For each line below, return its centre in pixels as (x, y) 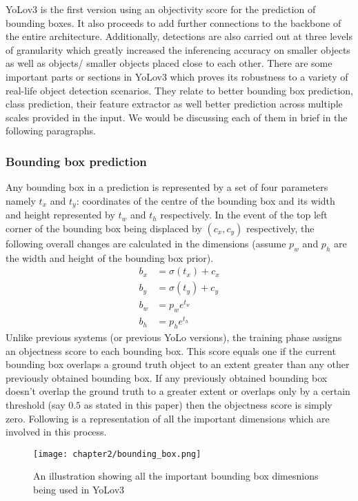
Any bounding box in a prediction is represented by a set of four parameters (167, 187)
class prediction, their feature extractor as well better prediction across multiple (174, 104)
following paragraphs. (51, 131)
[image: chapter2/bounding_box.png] (117, 454)
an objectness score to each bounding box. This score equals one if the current (171, 350)
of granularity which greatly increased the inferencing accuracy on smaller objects (178, 49)
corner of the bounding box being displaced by (104, 228)
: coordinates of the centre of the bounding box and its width (206, 200)
